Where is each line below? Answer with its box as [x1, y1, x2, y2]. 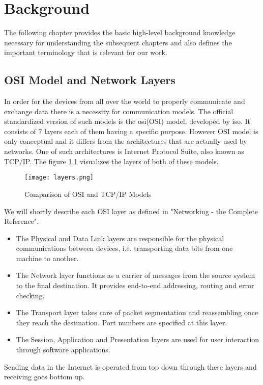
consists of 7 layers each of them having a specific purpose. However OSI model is [4, 125, 258, 136]
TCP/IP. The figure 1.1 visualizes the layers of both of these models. [4, 156, 219, 166]
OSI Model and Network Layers [4, 72, 176, 88]
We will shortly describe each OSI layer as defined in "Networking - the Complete [4, 206, 258, 216]
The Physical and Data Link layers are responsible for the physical [16, 233, 224, 243]
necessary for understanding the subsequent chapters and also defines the [4, 37, 232, 47]
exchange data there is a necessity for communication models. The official [4, 106, 233, 116]
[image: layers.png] [24, 174, 94, 182]
